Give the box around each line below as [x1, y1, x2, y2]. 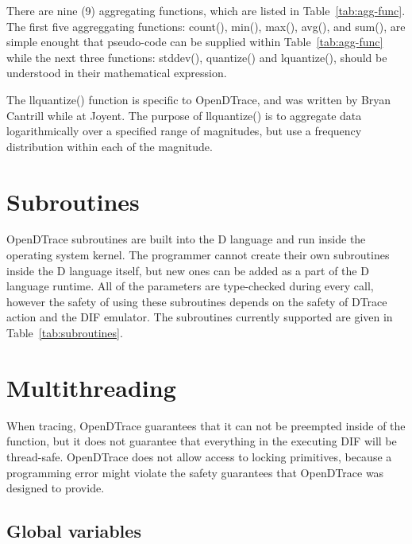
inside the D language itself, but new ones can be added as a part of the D [6, 262, 369, 278]
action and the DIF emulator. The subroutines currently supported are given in [6, 309, 393, 325]
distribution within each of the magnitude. [6, 138, 213, 154]
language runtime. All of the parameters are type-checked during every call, [6, 278, 374, 294]
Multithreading [6, 371, 176, 403]
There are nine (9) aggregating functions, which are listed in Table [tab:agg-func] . [6, 2, 406, 18]
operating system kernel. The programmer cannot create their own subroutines [6, 247, 390, 263]
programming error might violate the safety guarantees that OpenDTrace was [6, 464, 384, 480]
